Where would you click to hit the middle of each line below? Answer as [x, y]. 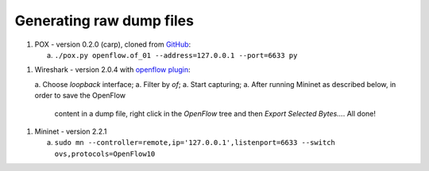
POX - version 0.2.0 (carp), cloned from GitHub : [113, 44]
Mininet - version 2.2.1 [71, 131]
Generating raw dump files [104, 21]
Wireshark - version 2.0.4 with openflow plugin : [112, 70]
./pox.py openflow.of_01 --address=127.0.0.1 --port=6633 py [176, 55]
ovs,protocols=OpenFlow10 [105, 154]
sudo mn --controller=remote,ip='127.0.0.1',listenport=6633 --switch [195, 143]
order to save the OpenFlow [80, 96]
